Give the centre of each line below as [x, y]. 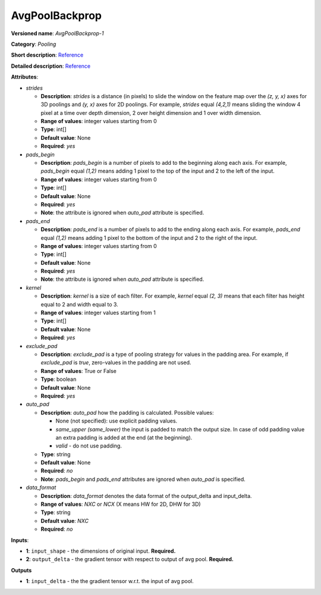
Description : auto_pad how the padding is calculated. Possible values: [127, 412]
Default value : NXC [65, 521]
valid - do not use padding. [89, 446]
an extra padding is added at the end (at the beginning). [124, 437]
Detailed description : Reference [51, 66]
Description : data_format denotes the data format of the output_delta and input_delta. [146, 496]
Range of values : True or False [79, 371]
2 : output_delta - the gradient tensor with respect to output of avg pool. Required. [130, 559]
